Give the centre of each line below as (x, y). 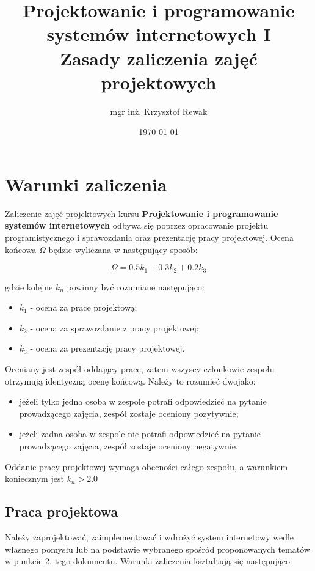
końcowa (21, 249)
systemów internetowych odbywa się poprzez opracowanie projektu (137, 225)
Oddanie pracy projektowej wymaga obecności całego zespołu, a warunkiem (147, 466)
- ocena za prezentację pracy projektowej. (107, 348)
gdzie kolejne (29, 286)
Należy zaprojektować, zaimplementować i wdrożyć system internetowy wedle (150, 536)
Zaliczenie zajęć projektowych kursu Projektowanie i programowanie (142, 213)
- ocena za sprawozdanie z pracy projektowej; (114, 327)
